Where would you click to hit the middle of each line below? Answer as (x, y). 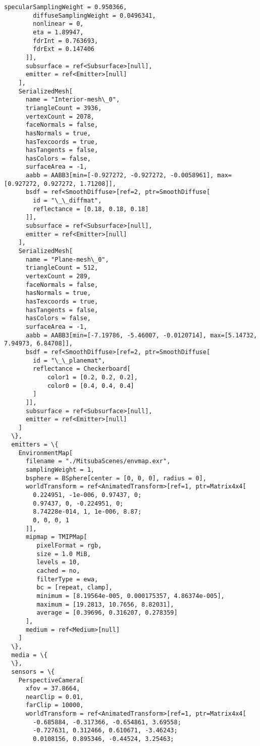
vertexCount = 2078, (60, 116)
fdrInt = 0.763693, (66, 41)
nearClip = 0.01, (55, 697)
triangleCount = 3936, (64, 108)
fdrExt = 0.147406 (64, 49)
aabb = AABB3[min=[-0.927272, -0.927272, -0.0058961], (120, 176)
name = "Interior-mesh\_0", (73, 100)
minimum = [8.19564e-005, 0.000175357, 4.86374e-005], (131, 596)
